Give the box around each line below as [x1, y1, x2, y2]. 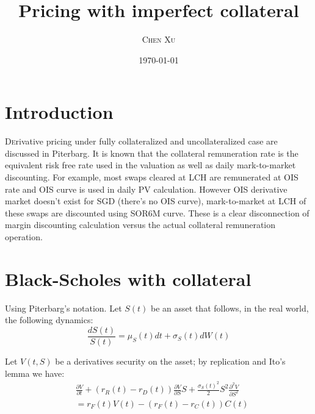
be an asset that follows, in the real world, [151, 301, 309, 314]
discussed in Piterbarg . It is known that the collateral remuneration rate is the [5, 146, 299, 159]
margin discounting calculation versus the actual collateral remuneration [5, 218, 276, 231]
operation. [5, 230, 43, 243]
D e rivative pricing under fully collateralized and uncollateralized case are [5, 135, 278, 148]
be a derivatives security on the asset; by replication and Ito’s [55, 354, 286, 367]
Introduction [5, 99, 114, 124]
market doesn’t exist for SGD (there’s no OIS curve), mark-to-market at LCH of [5, 195, 306, 207]
